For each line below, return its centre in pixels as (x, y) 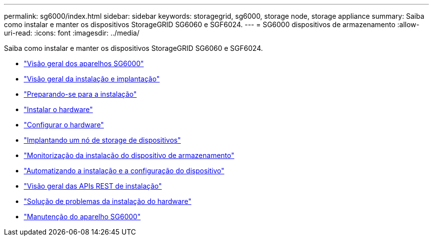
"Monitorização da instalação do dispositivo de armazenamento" (129, 155)
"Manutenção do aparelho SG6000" (82, 217)
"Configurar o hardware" (64, 125)
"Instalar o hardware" (58, 109)
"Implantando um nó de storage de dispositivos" (102, 140)
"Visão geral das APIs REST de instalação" (93, 186)
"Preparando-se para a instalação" (80, 94)
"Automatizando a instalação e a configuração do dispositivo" (124, 171)
